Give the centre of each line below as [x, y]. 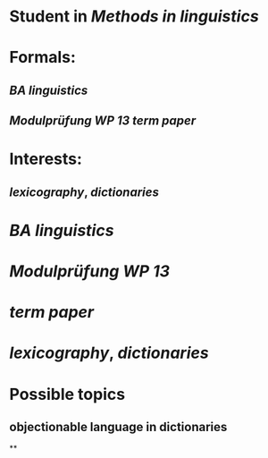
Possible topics [67, 394]
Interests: [46, 159]
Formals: [42, 58]
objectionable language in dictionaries [118, 427]
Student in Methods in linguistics [134, 17]
